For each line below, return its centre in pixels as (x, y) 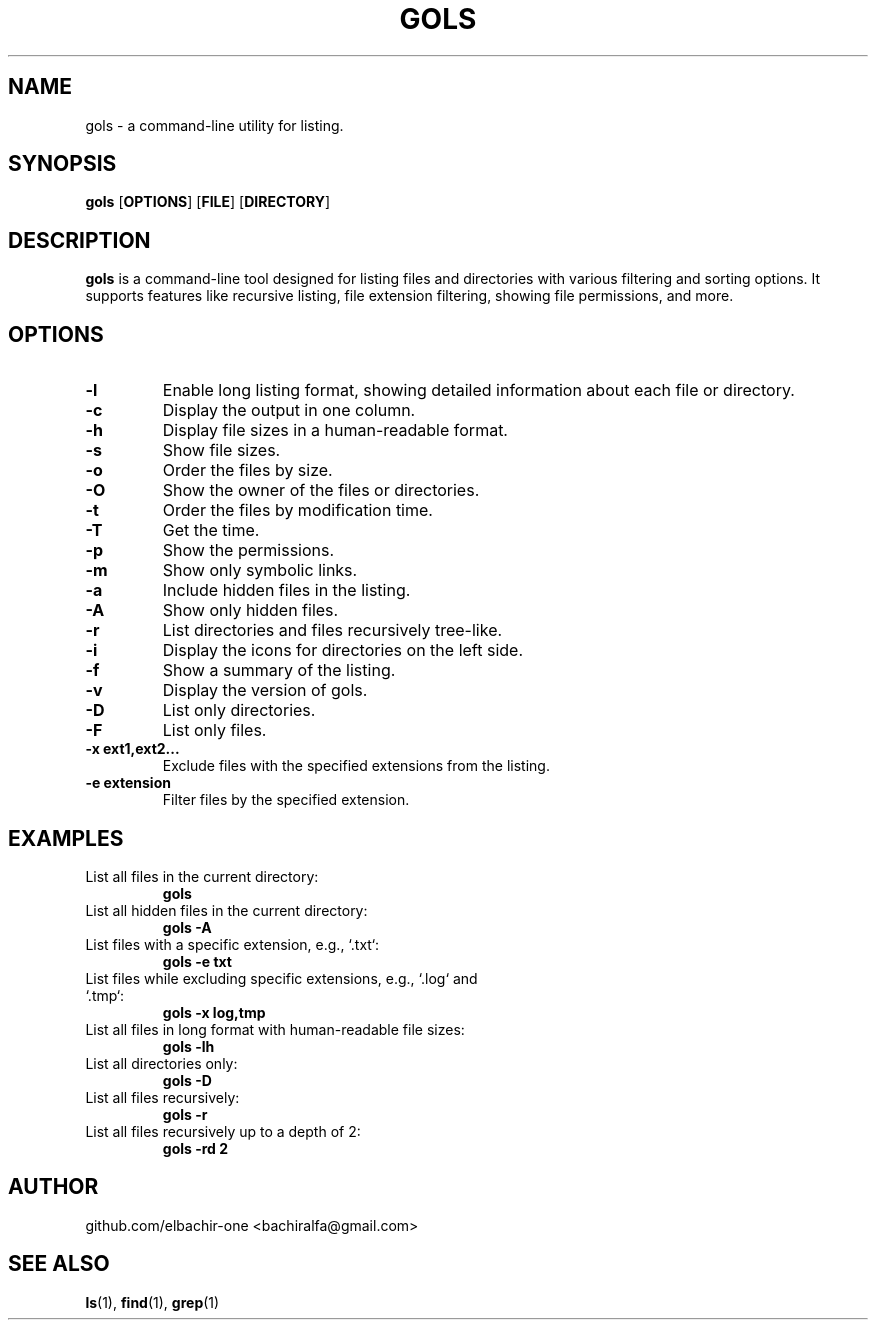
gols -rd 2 (195, 1148)
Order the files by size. (247, 470)
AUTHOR (53, 1187)
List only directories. (239, 710)
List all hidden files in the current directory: (226, 910)
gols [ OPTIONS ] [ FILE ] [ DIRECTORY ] (208, 202)
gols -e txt (197, 961)
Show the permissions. (248, 550)
